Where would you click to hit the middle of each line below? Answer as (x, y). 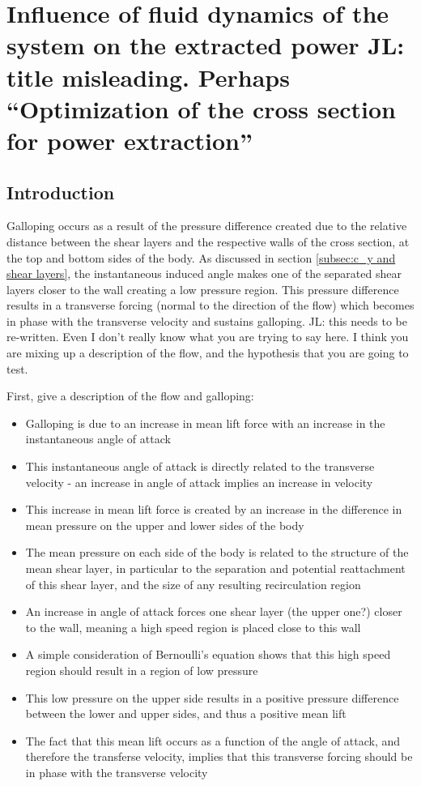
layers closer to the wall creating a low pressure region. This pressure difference (203, 289)
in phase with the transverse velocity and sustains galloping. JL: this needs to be (207, 320)
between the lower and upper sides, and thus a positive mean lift (186, 713)
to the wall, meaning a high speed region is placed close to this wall (193, 627)
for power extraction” (130, 140)
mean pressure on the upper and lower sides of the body (165, 525)
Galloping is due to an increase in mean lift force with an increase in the (205, 423)
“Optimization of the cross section (201, 108)
